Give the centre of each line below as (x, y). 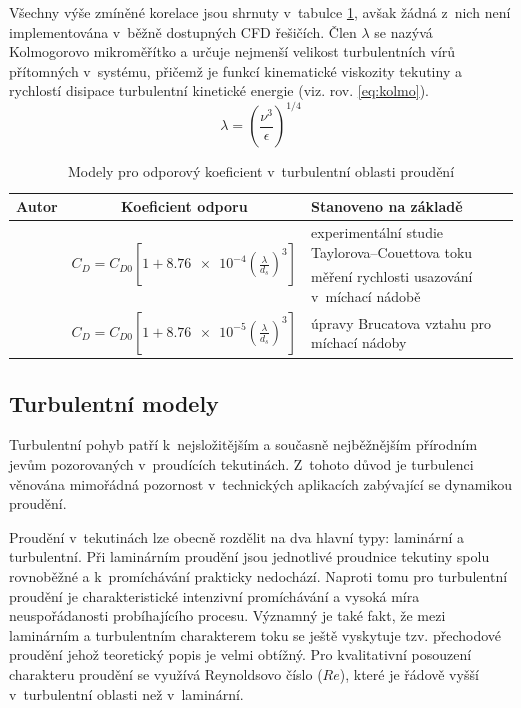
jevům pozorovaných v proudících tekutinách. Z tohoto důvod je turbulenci (241, 464)
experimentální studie (377, 231)
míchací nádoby (359, 342)
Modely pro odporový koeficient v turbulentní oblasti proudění (261, 171)
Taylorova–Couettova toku (392, 251)
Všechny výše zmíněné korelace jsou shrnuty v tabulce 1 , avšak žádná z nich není (260, 12)
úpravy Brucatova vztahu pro (401, 322)
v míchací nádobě (366, 295)
